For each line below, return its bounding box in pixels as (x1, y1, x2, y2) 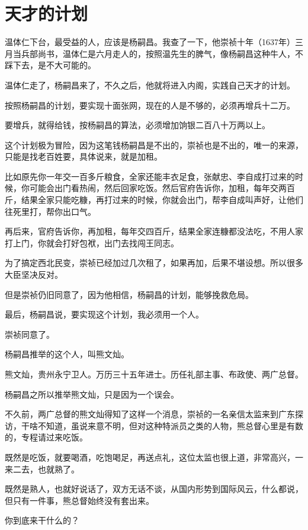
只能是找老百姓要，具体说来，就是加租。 (5, 150, 162, 163)
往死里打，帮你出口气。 (5, 205, 96, 217)
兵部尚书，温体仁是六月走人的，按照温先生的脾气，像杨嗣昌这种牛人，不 (21, 47, 303, 59)
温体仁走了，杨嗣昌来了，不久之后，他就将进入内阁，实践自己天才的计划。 (5, 78, 295, 91)
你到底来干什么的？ (5, 514, 79, 526)
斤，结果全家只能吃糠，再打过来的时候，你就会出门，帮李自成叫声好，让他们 (5, 193, 303, 206)
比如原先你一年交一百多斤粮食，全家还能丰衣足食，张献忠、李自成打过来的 (5, 170, 295, 182)
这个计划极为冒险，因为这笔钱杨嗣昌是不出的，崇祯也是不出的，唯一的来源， (5, 138, 303, 151)
